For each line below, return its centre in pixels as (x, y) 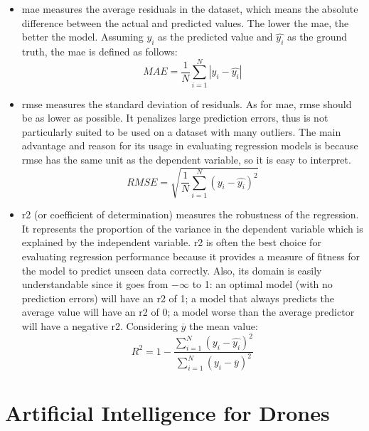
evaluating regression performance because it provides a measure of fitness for (191, 256)
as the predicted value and (215, 37)
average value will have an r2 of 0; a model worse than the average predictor (188, 312)
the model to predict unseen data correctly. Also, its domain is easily (172, 270)
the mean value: (224, 325)
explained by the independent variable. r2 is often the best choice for (171, 242)
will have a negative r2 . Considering (100, 325)
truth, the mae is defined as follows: (100, 51)
